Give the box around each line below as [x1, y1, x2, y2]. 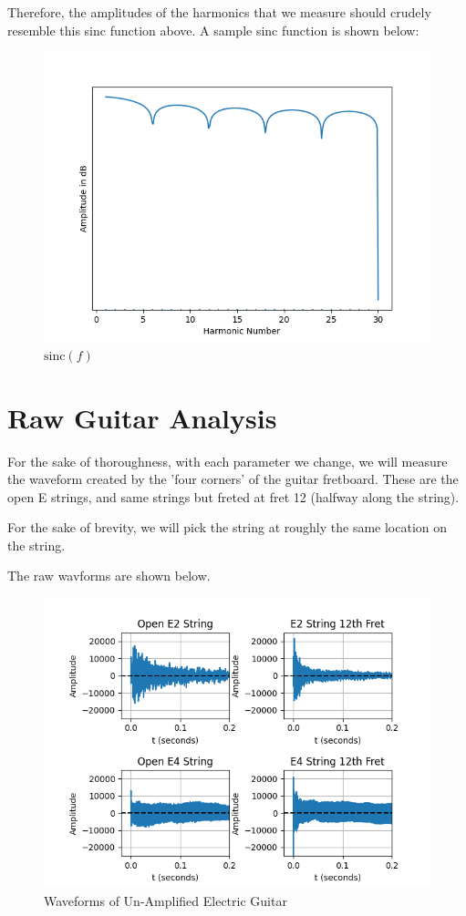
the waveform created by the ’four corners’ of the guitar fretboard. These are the [7, 469, 459, 489]
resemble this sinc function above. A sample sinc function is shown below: [7, 20, 419, 39]
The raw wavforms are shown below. [7, 566, 211, 585]
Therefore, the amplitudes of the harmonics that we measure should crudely [7, 3, 431, 21]
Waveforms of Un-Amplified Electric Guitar [44, 890, 287, 910]
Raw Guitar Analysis [7, 398, 277, 436]
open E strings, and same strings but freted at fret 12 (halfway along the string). [7, 487, 460, 506]
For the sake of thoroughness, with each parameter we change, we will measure [7, 451, 448, 470]
